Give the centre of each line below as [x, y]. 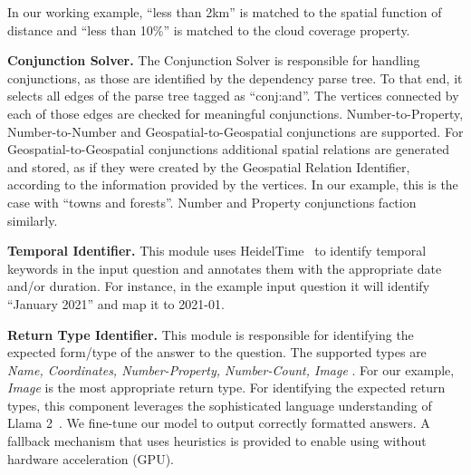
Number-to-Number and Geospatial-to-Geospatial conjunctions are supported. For [235, 131]
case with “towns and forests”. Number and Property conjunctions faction [212, 202]
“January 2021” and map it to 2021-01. [116, 303]
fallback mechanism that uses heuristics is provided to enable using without [217, 441]
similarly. [33, 220]
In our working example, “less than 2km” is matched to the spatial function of [225, 12]
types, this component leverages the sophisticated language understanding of [220, 405]
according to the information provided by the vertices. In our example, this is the [233, 184]
